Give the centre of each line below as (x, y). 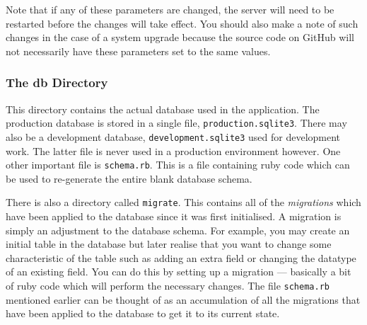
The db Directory (57, 82)
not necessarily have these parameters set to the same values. (138, 51)
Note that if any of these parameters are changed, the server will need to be (170, 9)
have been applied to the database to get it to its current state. (143, 313)
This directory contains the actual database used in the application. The (163, 109)
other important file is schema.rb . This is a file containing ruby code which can (178, 165)
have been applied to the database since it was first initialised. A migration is (174, 216)
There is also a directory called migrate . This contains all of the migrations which (183, 202)
